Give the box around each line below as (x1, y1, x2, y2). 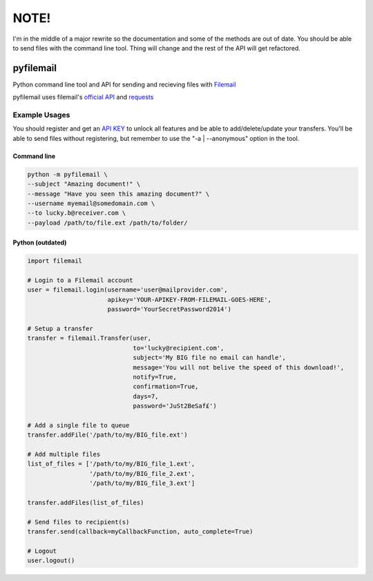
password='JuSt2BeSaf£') (133, 402, 217, 410)
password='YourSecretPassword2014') (107, 305, 231, 314)
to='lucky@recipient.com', (133, 344, 224, 352)
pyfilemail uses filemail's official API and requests (12, 93, 154, 102)
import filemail (27, 257, 83, 265)
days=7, (133, 392, 159, 400)
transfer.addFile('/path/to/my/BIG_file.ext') (27, 431, 188, 439)
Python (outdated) (12, 238, 67, 247)
